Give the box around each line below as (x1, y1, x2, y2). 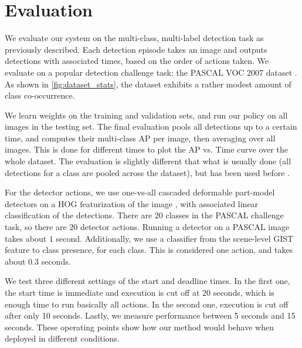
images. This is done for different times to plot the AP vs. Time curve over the (5, 143, 288, 156)
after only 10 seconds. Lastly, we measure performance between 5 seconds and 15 (5, 309, 296, 322)
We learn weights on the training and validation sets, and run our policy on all (5, 109, 288, 121)
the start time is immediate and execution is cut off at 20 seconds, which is (5, 286, 274, 298)
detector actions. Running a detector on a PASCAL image (80, 221, 290, 233)
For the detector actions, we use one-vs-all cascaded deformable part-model (5, 186, 275, 198)
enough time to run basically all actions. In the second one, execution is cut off (5, 298, 289, 310)
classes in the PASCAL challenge (165, 209, 284, 221)
